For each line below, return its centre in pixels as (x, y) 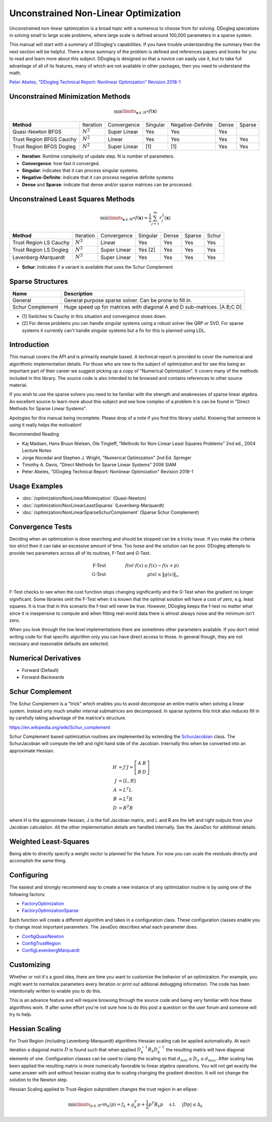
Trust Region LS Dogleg (41, 250)
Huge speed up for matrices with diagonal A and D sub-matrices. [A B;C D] (153, 307)
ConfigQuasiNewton (43, 936)
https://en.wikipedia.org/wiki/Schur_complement (60, 727)
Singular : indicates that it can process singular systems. (80, 170)
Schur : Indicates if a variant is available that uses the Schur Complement (97, 267)
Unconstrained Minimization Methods (70, 97)
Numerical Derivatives (45, 658)
